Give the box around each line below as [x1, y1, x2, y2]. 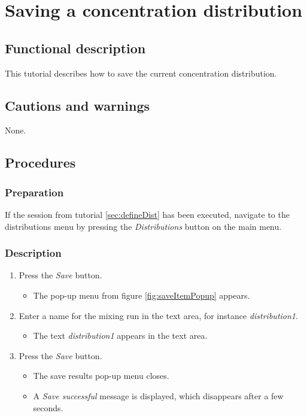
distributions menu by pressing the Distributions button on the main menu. [5, 220, 282, 232]
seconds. [33, 401, 63, 414]
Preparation [5, 184, 64, 199]
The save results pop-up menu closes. [33, 369, 169, 382]
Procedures [5, 153, 76, 172]
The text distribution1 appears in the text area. [33, 329, 208, 342]
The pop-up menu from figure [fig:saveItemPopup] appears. [33, 289, 250, 301]
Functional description [5, 38, 146, 57]
